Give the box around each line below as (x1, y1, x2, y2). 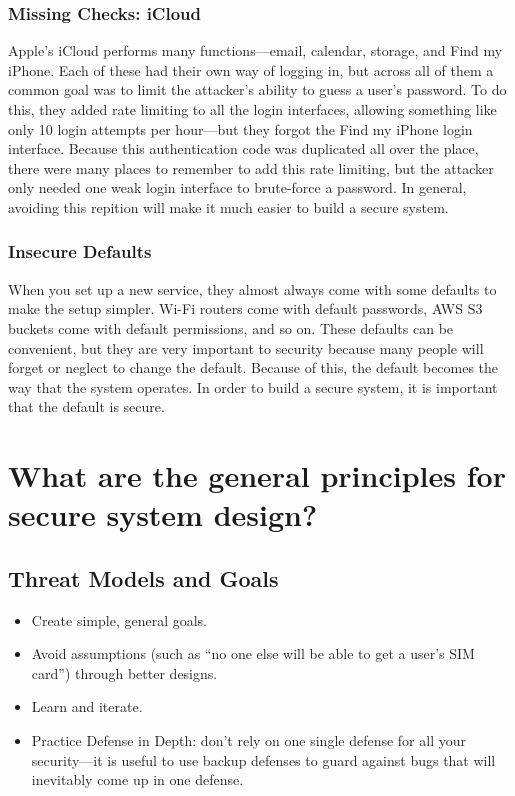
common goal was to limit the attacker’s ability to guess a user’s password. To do (8, 79, 507, 100)
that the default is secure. (8, 396, 165, 417)
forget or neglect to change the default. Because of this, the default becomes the (8, 357, 499, 378)
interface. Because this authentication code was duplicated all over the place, (8, 138, 479, 159)
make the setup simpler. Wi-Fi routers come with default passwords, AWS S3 (8, 298, 483, 319)
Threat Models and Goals (8, 562, 279, 593)
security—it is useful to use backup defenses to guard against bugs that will (31, 749, 496, 770)
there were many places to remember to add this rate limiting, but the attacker (8, 157, 494, 178)
